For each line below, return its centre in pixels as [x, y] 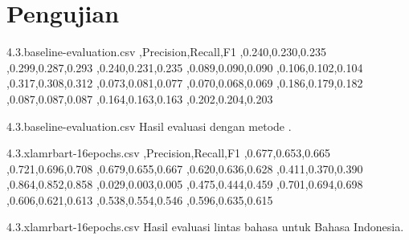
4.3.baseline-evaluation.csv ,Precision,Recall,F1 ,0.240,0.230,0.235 [166, 52]
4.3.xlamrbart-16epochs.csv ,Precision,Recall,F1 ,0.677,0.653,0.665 [169, 153]
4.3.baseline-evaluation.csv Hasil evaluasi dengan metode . [149, 126]
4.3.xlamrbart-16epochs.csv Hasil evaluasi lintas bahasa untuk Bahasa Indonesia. [205, 227]
